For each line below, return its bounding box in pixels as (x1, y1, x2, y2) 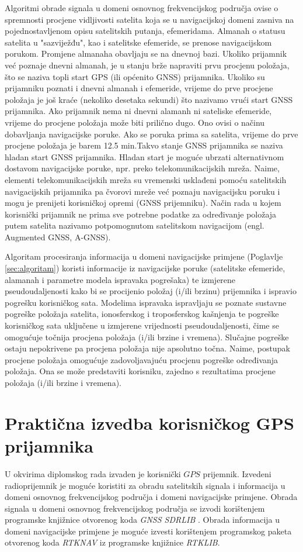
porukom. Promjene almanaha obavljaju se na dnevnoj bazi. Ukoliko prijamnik (5, 47, 287, 60)
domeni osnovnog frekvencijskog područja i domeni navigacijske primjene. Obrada (5, 491, 298, 503)
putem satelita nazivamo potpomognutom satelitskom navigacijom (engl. (5, 219, 264, 232)
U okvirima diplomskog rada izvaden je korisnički (5, 467, 181, 479)
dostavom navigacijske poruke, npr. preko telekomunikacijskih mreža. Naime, (5, 162, 280, 174)
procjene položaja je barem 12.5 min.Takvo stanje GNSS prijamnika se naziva (5, 139, 283, 151)
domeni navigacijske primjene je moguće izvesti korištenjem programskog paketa (5, 525, 292, 537)
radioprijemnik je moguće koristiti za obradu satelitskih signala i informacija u (5, 479, 285, 491)
